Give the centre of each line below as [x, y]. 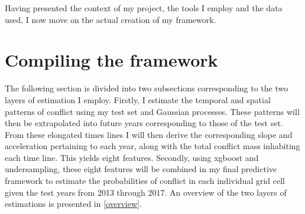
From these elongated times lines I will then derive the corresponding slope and [149, 134]
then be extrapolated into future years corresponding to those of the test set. [144, 123]
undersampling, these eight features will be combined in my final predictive [141, 169]
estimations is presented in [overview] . [73, 204]
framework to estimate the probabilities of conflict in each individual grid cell [145, 181]
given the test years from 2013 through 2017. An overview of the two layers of [146, 192]
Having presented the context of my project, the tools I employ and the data [144, 8]
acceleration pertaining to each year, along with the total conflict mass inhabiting [152, 146]
